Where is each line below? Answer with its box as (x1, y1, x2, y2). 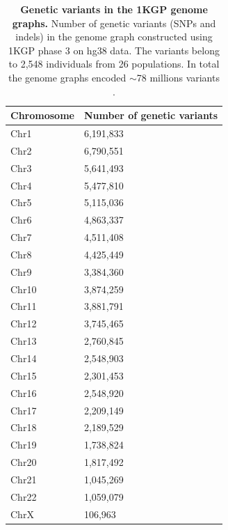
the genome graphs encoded (8, 70, 127, 84)
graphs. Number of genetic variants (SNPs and (12, 15, 216, 30)
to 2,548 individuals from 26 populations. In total (8, 56, 220, 71)
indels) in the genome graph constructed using (15, 29, 213, 44)
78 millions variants (136, 70, 220, 84)
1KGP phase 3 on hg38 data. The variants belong (8, 42, 220, 57)
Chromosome (10, 108, 74, 123)
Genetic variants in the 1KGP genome (20, 2, 208, 16)
